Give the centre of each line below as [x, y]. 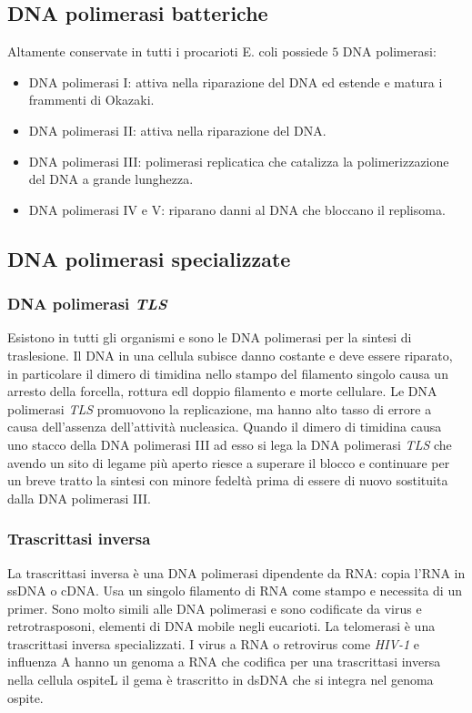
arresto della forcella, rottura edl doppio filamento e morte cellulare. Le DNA [222, 391]
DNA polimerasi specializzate [149, 258]
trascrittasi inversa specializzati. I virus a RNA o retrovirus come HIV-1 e [214, 643]
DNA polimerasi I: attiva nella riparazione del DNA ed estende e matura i [236, 81]
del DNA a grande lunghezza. [111, 179]
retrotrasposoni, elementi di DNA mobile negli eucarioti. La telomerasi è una [221, 626]
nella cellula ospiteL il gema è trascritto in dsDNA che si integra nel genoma [221, 680]
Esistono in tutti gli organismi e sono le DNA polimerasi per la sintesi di [210, 337]
